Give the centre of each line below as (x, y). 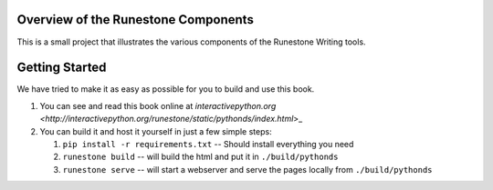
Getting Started (62, 68)
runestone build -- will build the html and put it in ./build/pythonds (200, 157)
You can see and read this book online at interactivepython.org (158, 105)
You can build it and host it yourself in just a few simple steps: (156, 131)
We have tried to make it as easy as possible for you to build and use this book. (166, 89)
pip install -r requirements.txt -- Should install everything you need (208, 144)
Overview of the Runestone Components (136, 20)
